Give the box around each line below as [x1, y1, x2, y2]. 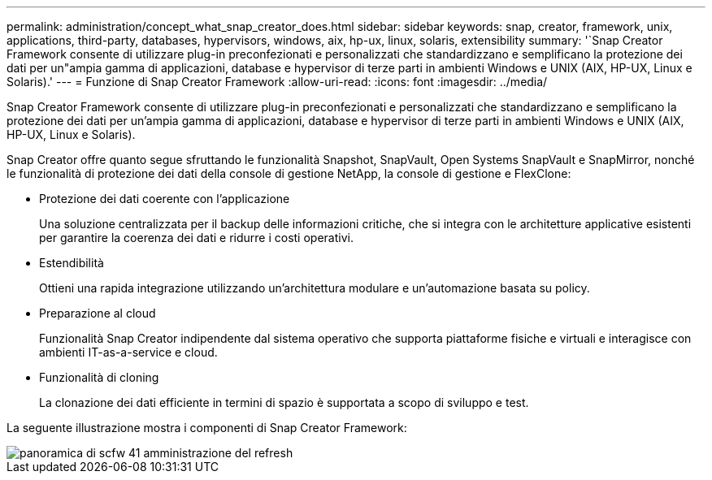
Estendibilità [39, 256, 104, 270]
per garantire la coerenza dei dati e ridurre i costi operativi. [39, 231, 354, 244]
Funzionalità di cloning [39, 370, 159, 384]
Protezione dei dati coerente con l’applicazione [39, 192, 290, 205]
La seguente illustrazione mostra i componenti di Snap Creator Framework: [7, 421, 407, 435]
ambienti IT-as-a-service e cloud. [39, 345, 218, 359]
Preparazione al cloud [39, 306, 156, 320]
